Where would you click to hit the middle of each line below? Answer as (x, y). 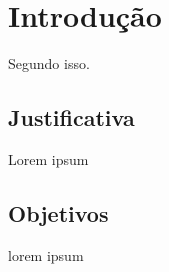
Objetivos (58, 212)
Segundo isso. (49, 63)
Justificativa (71, 117)
